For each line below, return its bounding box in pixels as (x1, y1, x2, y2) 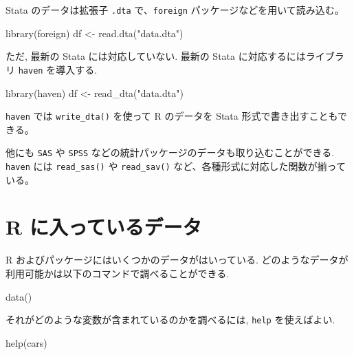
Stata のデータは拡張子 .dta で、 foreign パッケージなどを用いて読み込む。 (5, 3, 344, 17)
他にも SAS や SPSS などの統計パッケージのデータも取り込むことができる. (5, 145, 335, 160)
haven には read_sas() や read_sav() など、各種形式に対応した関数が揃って (5, 159, 346, 173)
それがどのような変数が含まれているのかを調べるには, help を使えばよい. (5, 312, 335, 327)
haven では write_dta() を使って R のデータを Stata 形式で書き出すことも (5, 109, 338, 123)
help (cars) (5, 335, 47, 349)
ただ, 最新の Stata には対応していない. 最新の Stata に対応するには (5, 49, 306, 63)
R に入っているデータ (5, 213, 202, 241)
